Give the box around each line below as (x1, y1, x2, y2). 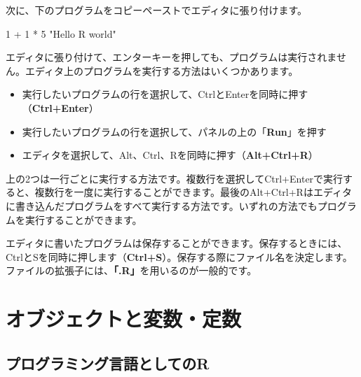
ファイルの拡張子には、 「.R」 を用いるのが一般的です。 (6, 263, 257, 278)
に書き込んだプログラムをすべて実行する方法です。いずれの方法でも (6, 198, 318, 213)
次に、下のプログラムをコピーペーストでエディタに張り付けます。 (6, 3, 308, 17)
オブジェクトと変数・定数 (6, 304, 242, 333)
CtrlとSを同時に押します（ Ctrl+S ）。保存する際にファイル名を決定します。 (6, 249, 353, 264)
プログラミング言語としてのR (6, 352, 210, 374)
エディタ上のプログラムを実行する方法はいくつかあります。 (25, 63, 299, 78)
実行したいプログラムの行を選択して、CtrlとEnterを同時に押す (22, 87, 308, 101)
